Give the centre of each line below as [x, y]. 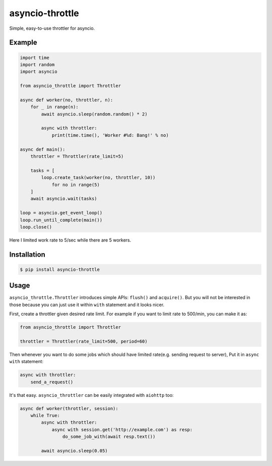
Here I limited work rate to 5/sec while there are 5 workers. [70, 240]
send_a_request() [52, 382]
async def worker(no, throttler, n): [66, 100]
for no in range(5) [76, 185]
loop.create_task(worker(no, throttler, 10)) [98, 178]
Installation [27, 254]
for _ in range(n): [55, 107]
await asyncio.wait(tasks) [64, 199]
